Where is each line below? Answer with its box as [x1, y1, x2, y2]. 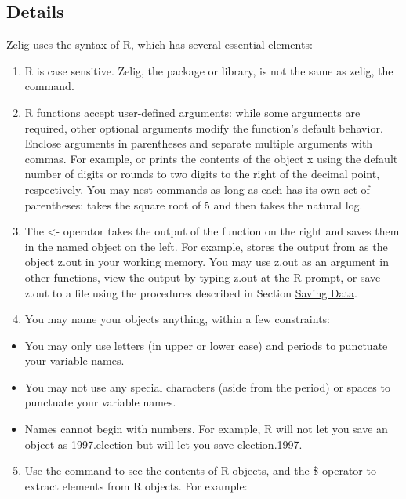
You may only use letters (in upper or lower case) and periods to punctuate [24, 337, 388, 353]
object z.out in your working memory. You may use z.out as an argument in [24, 253, 390, 270]
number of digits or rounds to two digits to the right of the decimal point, [24, 166, 380, 182]
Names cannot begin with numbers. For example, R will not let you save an [24, 421, 388, 437]
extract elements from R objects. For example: [24, 477, 248, 494]
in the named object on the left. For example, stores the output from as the [24, 238, 388, 254]
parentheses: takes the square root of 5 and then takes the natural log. [24, 196, 363, 213]
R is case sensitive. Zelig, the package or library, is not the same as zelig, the [24, 62, 393, 78]
